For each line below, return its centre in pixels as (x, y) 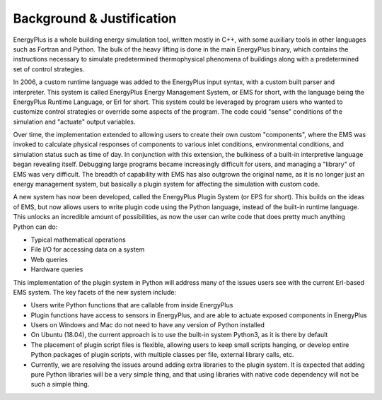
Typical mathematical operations (79, 240)
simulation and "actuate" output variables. (74, 122)
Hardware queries (57, 269)
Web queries (50, 259)
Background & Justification (95, 18)
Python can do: (35, 227)
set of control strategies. (49, 69)
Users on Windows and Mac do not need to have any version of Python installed (148, 325)
